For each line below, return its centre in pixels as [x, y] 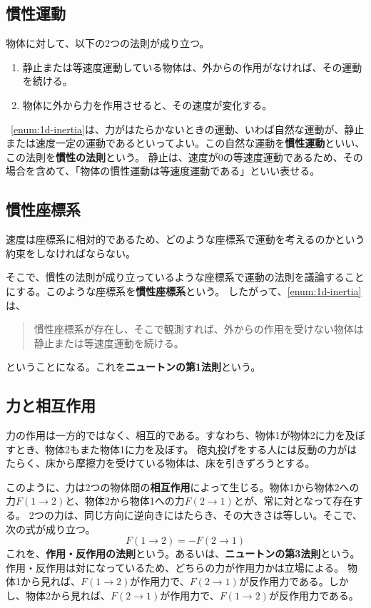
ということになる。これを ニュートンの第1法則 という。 [133, 367]
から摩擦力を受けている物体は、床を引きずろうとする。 [185, 463]
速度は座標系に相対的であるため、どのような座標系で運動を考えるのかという [185, 239]
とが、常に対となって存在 [293, 501]
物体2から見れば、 [68, 596]
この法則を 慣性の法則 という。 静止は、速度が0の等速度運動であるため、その [184, 156]
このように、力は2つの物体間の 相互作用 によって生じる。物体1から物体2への [183, 486]
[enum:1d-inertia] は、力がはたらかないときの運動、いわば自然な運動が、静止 [188, 129]
